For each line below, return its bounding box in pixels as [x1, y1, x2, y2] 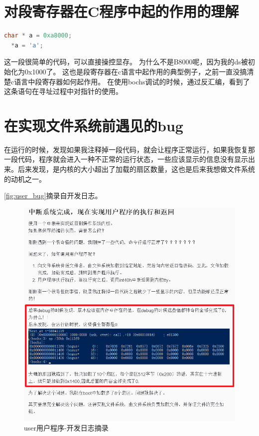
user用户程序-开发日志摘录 [24, 423, 109, 433]
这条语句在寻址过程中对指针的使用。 [4, 86, 123, 96]
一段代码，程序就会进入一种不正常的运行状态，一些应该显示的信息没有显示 [4, 154, 248, 164]
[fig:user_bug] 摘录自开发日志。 [4, 190, 102, 201]
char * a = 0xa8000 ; [4, 32, 72, 39]
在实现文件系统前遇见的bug [4, 115, 183, 135]
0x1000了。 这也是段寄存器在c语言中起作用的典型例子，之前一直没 [24, 66, 240, 76]
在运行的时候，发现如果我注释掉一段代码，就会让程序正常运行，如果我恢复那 [4, 144, 255, 154]
